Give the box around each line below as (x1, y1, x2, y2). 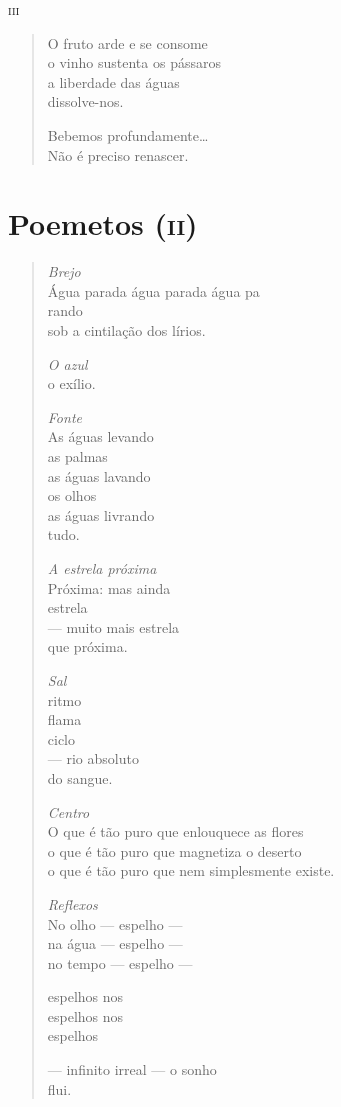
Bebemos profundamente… (47, 124, 209, 145)
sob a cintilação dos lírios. (47, 320, 206, 341)
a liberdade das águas (47, 71, 180, 92)
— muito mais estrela (47, 616, 180, 637)
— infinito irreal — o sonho (47, 1059, 217, 1080)
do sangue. (47, 767, 113, 788)
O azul (47, 353, 88, 374)
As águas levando (47, 426, 154, 447)
